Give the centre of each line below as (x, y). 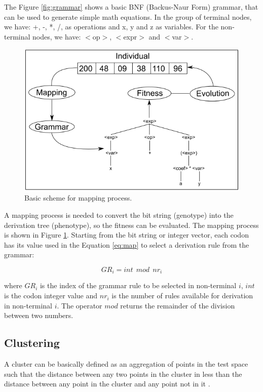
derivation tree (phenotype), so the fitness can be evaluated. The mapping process (131, 225)
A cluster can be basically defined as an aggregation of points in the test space (126, 364)
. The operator (80, 305)
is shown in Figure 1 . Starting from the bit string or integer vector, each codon (126, 235)
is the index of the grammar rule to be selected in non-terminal (138, 285)
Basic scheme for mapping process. (78, 198)
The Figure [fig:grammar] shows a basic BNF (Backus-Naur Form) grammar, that (131, 7)
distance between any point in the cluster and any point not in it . (107, 384)
